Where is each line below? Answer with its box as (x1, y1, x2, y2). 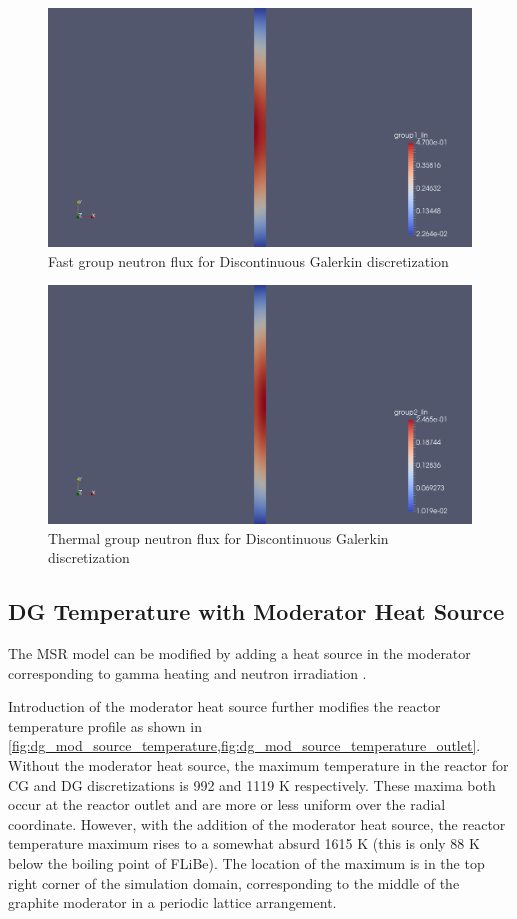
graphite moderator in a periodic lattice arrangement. (8, 892, 337, 913)
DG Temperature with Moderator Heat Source (8, 596, 505, 627)
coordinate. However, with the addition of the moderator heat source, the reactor (8, 813, 506, 834)
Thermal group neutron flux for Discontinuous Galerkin (48, 527, 389, 548)
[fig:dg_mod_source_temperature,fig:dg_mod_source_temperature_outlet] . (8, 735, 481, 756)
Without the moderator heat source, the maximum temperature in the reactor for (8, 754, 509, 775)
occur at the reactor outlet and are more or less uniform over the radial (8, 794, 446, 815)
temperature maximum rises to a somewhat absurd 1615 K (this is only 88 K (8, 833, 480, 854)
